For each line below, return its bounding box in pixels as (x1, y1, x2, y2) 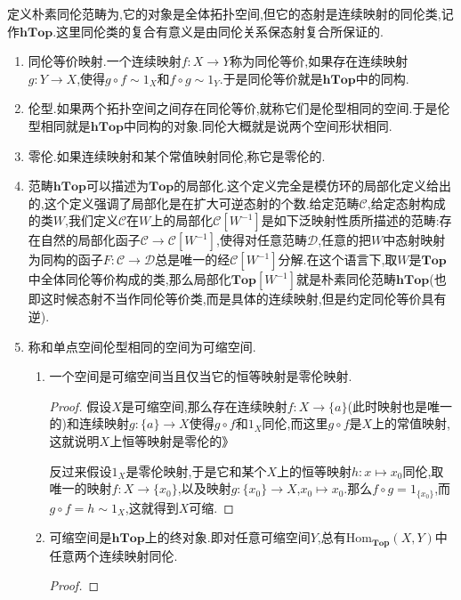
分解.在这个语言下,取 (278, 250, 398, 269)
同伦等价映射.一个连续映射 (28, 52, 182, 70)
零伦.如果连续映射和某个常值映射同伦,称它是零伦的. (28, 146, 326, 165)
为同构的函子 (28, 250, 103, 269)
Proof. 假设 (49, 396, 112, 415)
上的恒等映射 (277, 461, 352, 480)
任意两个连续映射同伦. (49, 546, 178, 564)
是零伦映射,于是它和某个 (125, 461, 267, 480)
